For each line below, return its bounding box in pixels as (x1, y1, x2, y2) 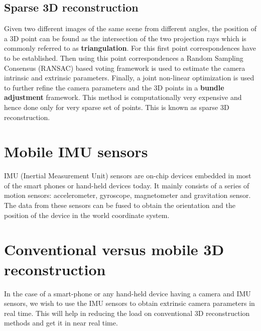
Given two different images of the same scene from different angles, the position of (4, 23, 256, 34)
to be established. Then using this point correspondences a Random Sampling (4, 52, 243, 63)
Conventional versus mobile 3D (4, 239, 224, 260)
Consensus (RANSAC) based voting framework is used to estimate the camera (4, 62, 245, 73)
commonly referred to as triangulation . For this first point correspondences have (4, 43, 256, 53)
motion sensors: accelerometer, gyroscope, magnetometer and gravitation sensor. (4, 190, 251, 200)
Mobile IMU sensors (4, 141, 148, 162)
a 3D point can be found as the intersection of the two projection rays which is (4, 33, 246, 43)
